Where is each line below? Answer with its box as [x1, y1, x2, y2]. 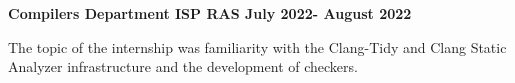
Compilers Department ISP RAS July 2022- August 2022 [8, 3, 412, 23]
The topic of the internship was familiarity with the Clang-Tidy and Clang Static [8, 36, 507, 57]
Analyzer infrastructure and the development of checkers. [8, 56, 358, 77]
